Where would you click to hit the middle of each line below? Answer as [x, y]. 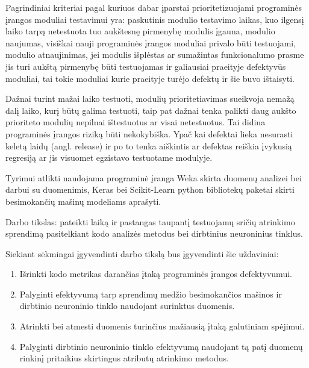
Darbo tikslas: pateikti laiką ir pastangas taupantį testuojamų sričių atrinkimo [150, 221]
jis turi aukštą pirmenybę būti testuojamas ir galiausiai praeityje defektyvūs [146, 66]
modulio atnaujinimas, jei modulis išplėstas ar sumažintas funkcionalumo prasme [155, 55]
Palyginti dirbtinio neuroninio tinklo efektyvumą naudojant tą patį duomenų [161, 346]
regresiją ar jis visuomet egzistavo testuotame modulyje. [109, 157]
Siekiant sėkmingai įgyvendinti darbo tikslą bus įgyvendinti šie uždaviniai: [142, 253]
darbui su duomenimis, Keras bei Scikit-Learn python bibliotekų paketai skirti [150, 189]
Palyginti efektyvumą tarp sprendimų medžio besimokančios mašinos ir [151, 294]
